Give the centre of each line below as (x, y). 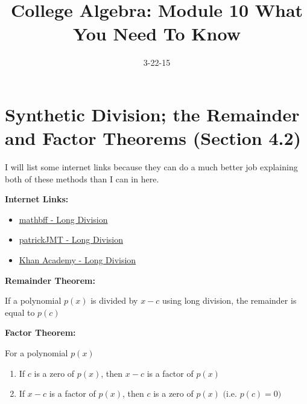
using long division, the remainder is (229, 300)
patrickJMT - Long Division (71, 239)
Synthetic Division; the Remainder (152, 114)
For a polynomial (36, 352)
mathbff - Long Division (63, 219)
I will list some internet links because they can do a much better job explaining (151, 167)
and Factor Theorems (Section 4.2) (153, 138)
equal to (20, 312)
